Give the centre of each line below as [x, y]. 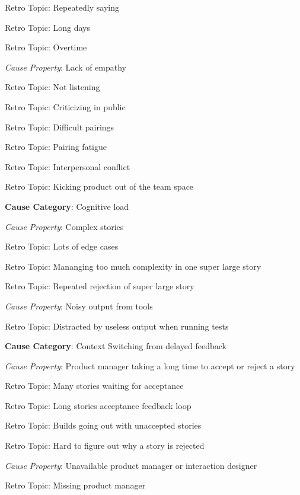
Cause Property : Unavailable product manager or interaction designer [131, 465]
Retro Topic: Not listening [52, 87]
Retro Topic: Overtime [46, 47]
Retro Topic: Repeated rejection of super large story [100, 286]
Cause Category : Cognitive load [67, 206]
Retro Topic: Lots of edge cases [62, 246]
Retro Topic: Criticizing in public [65, 106]
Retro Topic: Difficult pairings [60, 127]
